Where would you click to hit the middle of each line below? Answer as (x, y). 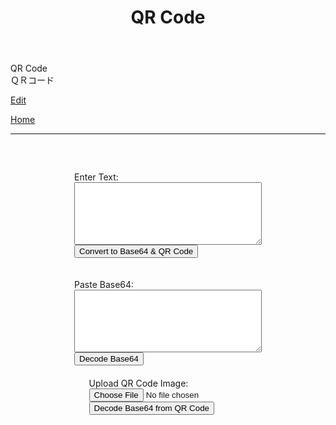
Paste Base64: (104, 285)
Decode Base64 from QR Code (151, 408)
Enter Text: (96, 177)
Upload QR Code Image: (138, 383)
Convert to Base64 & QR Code (136, 251)
